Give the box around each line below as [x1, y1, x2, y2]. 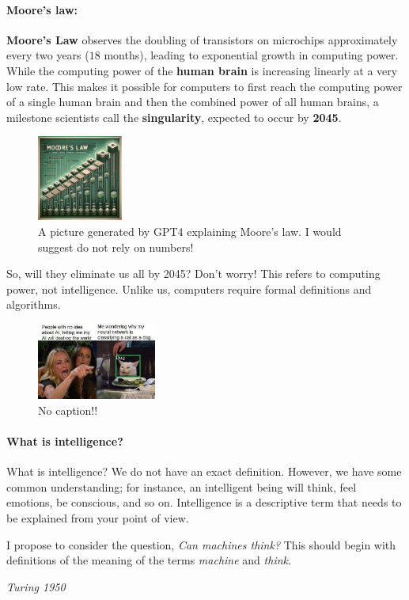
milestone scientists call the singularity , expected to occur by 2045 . [6, 108, 342, 125]
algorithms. [6, 296, 61, 313]
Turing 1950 [6, 578, 66, 594]
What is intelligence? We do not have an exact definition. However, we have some [6, 463, 402, 480]
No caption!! [38, 401, 98, 418]
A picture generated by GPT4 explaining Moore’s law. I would [38, 222, 342, 239]
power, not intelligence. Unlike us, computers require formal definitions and [6, 280, 372, 297]
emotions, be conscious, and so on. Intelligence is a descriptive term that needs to [6, 494, 402, 511]
